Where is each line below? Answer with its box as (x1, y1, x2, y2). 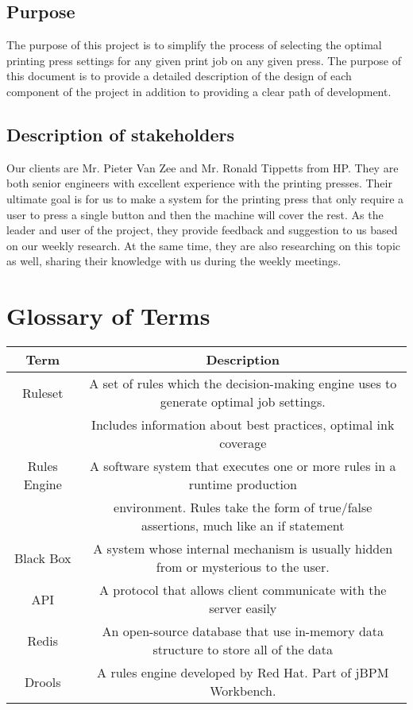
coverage (219, 434, 267, 453)
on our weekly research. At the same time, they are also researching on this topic (6, 237, 400, 253)
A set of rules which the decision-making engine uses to (89, 374, 397, 393)
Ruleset (22, 383, 64, 402)
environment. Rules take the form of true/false (114, 498, 372, 517)
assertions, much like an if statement (141, 516, 345, 535)
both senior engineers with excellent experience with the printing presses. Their (6, 175, 392, 191)
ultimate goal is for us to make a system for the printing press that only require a (6, 190, 404, 206)
